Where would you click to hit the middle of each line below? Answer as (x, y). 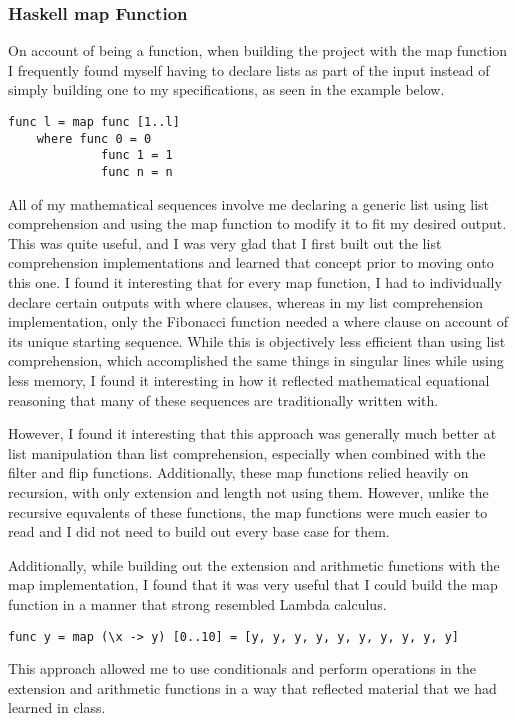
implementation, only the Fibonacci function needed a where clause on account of (258, 321)
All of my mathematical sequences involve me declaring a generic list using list (249, 203)
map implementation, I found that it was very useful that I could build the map (253, 584)
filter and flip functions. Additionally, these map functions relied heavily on (238, 472)
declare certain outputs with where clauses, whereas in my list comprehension (246, 301)
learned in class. (57, 707)
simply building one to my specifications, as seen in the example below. (226, 89)
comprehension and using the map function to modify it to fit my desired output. (257, 223)
